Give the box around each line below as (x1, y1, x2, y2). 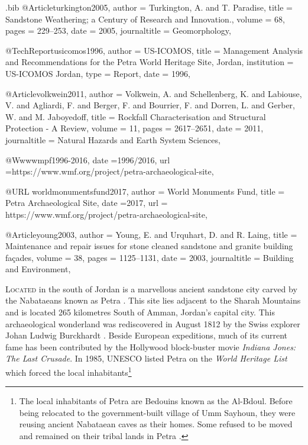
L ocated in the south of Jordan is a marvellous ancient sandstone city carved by (5, 282, 297, 295)
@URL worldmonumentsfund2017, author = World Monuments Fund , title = (5, 185, 285, 197)
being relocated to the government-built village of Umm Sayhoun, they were (19, 406, 296, 418)
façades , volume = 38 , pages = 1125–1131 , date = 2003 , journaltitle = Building (5, 251, 294, 263)
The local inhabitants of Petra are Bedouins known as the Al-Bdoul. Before (19, 395, 293, 407)
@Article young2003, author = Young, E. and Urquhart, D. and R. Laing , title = (5, 228, 297, 240)
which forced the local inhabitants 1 (5, 365, 132, 378)
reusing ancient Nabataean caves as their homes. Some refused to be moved (19, 418, 293, 430)
